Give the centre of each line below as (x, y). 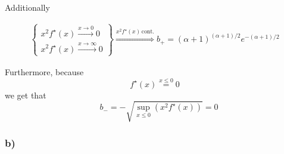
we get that (26, 95)
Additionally (27, 7)
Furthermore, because (44, 71)
